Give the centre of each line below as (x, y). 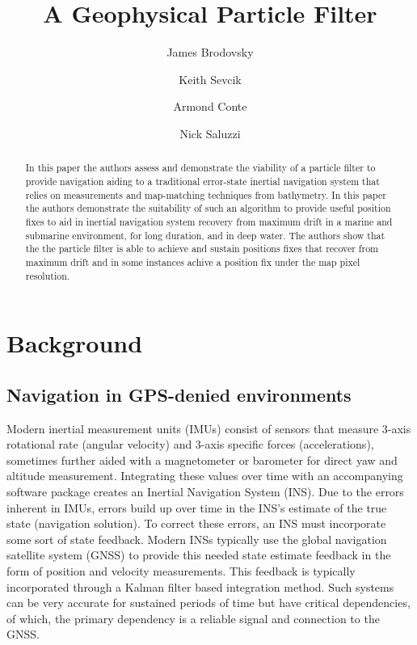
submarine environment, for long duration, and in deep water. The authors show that (205, 235)
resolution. (48, 275)
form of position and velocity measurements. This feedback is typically (181, 570)
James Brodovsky (210, 52)
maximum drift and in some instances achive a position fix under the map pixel (193, 261)
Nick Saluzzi (210, 133)
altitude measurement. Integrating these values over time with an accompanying (205, 476)
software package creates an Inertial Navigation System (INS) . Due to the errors (205, 491)
